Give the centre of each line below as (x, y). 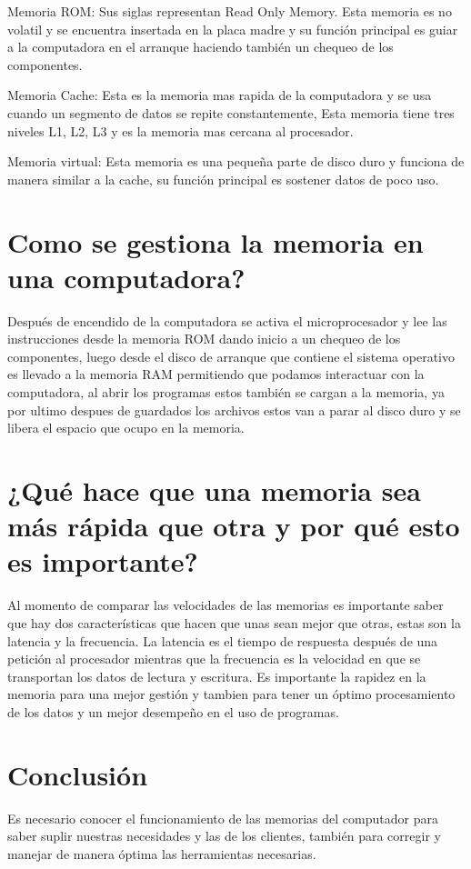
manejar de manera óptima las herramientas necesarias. (162, 853)
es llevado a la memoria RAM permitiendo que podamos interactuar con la (216, 374)
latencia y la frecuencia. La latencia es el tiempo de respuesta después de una (223, 640)
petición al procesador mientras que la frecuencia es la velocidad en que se (214, 659)
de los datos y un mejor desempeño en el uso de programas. (173, 711)
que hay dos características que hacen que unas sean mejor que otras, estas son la (234, 622)
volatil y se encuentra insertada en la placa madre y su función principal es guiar (233, 29)
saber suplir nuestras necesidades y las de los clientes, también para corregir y (224, 836)
